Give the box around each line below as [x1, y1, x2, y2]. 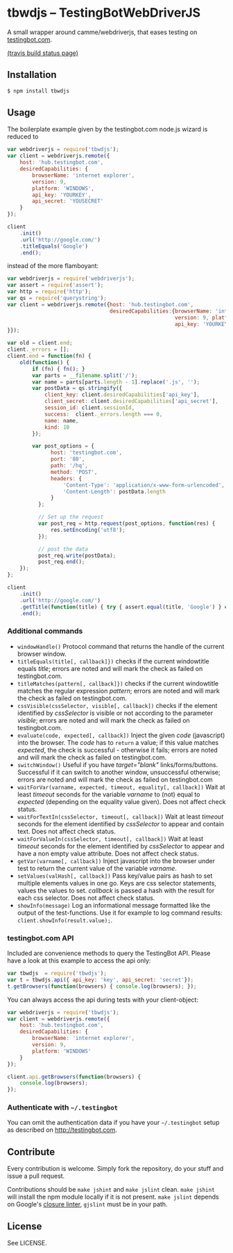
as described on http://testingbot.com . [7, 1126, 118, 1134]
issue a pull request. [7, 1172, 65, 1181]
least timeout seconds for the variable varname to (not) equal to [17, 790, 200, 798]
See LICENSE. [7, 1239, 47, 1247]
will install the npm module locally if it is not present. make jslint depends [7, 1192, 220, 1201]
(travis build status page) [7, 49, 78, 57]
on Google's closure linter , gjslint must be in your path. [7, 1200, 168, 1208]
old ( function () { [19, 358, 70, 366]
